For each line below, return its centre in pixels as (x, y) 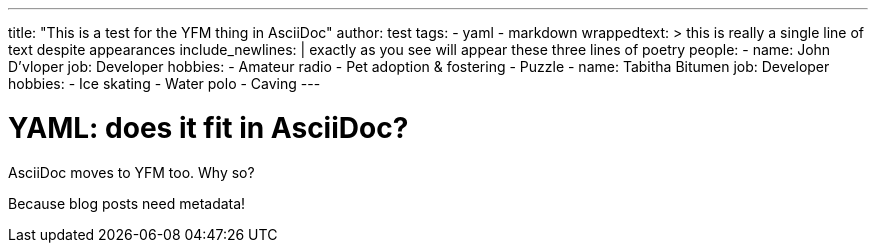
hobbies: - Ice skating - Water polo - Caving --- (164, 83)
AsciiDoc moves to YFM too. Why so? (131, 172)
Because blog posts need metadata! (127, 203)
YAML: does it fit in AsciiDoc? (208, 127)
